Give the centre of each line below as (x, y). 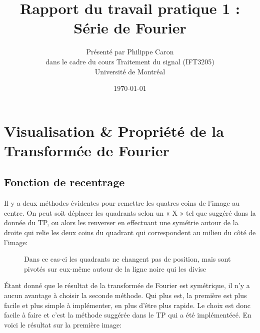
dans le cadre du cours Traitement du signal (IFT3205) (130, 61)
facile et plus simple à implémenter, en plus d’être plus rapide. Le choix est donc (127, 305)
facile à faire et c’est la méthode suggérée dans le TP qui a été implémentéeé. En (128, 315)
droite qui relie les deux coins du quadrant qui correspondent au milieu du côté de (130, 232)
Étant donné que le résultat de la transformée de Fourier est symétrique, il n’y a (127, 285)
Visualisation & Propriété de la (114, 131)
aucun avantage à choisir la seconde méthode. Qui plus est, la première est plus (125, 295)
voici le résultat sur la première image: (63, 324)
